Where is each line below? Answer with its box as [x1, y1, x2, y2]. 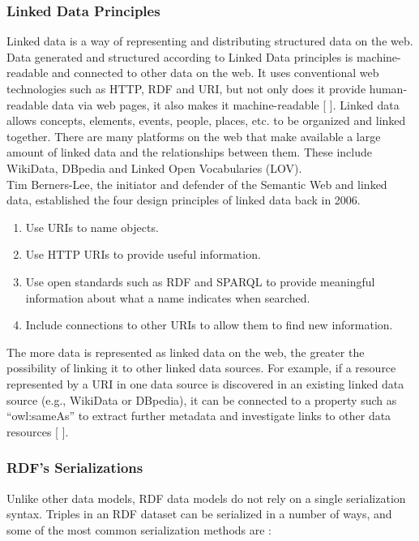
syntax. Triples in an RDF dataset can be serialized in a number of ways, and [6, 505, 392, 522]
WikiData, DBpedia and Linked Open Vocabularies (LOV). [6, 159, 302, 176]
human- [369, 80, 408, 97]
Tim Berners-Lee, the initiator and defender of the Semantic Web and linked [6, 175, 387, 192]
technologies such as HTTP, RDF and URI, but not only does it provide [6, 80, 366, 97]
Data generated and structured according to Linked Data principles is [6, 48, 353, 65]
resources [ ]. [6, 423, 69, 440]
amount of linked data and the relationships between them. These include [6, 144, 372, 161]
